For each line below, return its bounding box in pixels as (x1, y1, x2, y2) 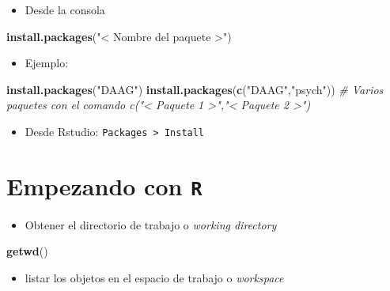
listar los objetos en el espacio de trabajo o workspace (25, 270, 284, 286)
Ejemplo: (25, 55, 69, 71)
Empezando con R (6, 169, 203, 202)
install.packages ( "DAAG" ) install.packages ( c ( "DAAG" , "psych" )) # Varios (6, 81, 384, 97)
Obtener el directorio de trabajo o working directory (25, 216, 277, 232)
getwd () (6, 243, 48, 259)
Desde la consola (25, 2, 105, 17)
